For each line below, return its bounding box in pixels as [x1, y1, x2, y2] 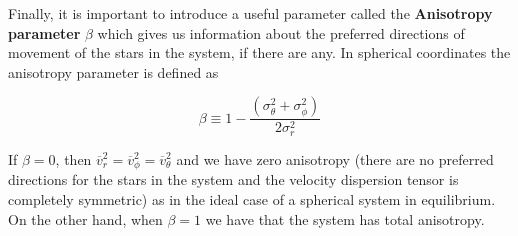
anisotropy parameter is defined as [8, 61, 219, 82]
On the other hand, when [8, 208, 163, 229]
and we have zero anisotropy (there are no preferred [176, 148, 494, 169]
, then [55, 148, 92, 169]
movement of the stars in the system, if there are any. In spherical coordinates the [8, 42, 511, 63]
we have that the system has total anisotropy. [205, 208, 485, 229]
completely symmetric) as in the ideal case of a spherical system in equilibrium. [8, 188, 496, 209]
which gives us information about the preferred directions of [97, 22, 465, 43]
